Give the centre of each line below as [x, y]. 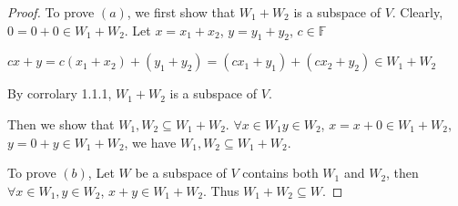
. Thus [221, 190]
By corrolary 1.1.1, [60, 93]
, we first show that [181, 12]
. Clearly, [417, 12]
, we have [150, 142]
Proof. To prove [51, 12]
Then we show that [61, 124]
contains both [280, 173]
